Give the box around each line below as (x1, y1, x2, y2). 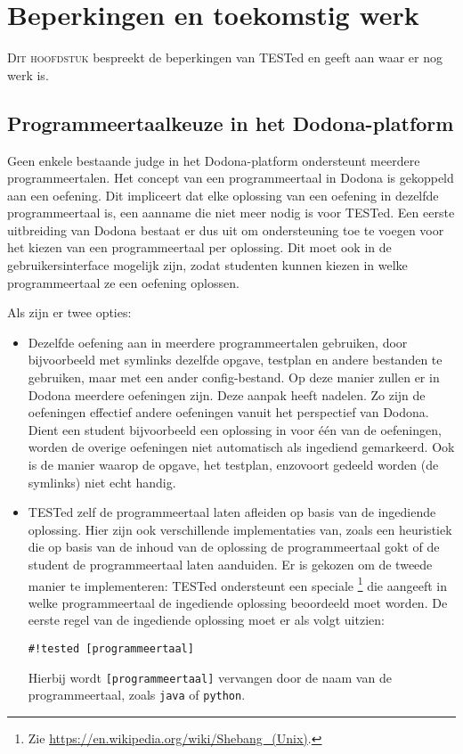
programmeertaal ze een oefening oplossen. (7, 273, 240, 291)
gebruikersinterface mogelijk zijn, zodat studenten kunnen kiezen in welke (7, 256, 408, 275)
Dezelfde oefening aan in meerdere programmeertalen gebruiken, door (28, 332, 408, 351)
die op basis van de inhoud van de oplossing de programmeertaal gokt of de (28, 537, 440, 556)
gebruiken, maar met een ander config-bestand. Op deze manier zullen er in (28, 368, 440, 387)
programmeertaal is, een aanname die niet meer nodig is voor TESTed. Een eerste (7, 203, 455, 222)
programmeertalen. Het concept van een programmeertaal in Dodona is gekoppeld (7, 168, 454, 187)
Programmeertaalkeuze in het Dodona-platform (7, 109, 454, 136)
